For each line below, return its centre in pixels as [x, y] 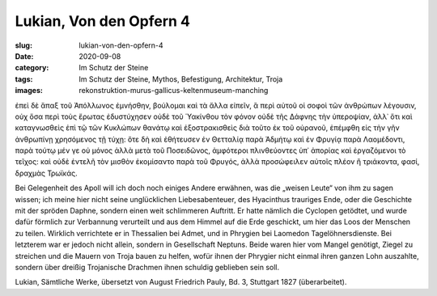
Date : [24, 56]
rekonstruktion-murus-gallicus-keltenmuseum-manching [174, 91]
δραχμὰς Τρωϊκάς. [46, 173]
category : [32, 68]
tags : [24, 79]
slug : [23, 45]
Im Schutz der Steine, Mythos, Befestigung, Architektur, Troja [181, 79]
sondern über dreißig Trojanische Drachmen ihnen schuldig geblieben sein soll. [147, 267]
